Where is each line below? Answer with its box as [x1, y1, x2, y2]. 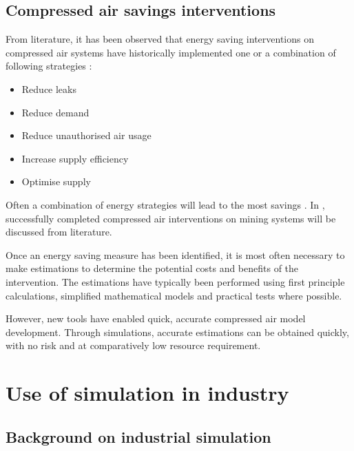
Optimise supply [21, 174, 91, 189]
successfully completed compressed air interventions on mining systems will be [6, 211, 336, 225]
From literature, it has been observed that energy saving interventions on [6, 32, 314, 46]
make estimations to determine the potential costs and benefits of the [6, 261, 299, 275]
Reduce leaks [21, 81, 76, 96]
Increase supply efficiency [21, 151, 129, 165]
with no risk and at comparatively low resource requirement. [6, 338, 261, 353]
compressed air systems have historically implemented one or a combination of [6, 45, 336, 59]
